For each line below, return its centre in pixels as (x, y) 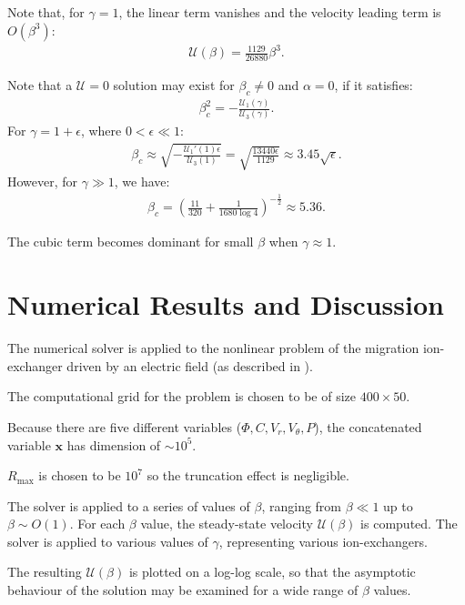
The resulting (45, 572)
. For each (97, 524)
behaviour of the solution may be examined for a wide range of (183, 590)
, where (101, 131)
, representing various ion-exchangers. (323, 541)
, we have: (142, 181)
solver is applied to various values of (108, 541)
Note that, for (46, 12)
